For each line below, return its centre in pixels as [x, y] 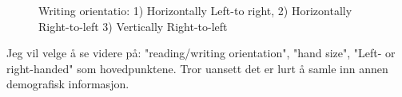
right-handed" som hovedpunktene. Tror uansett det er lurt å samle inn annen [197, 68]
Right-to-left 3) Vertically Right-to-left [133, 26]
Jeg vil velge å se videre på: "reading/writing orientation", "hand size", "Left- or [201, 53]
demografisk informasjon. [68, 84]
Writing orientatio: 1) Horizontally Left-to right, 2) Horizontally [195, 10]
